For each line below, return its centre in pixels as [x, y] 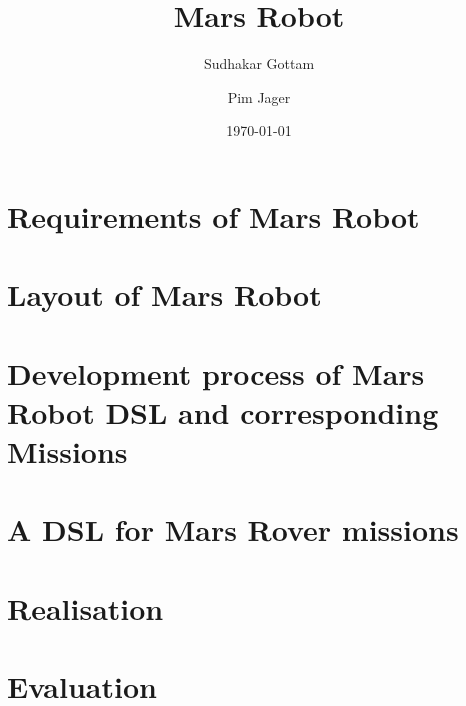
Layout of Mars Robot [164, 294]
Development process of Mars [216, 372]
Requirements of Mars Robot [213, 215]
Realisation [85, 607]
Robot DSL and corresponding [223, 411]
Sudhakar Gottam [259, 63]
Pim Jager [259, 96]
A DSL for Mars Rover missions [233, 529]
